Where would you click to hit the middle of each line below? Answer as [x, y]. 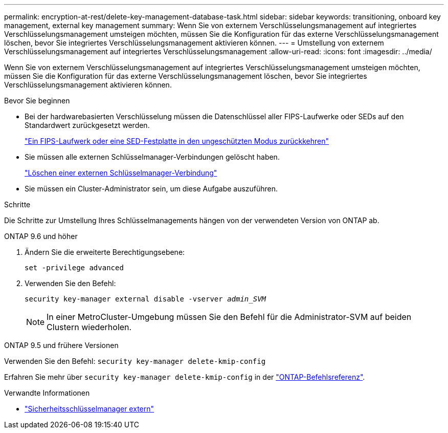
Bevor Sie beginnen [37, 101]
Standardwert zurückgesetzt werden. [87, 125]
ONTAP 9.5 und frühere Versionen [61, 345]
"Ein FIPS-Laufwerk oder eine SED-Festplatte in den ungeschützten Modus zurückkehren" [177, 141]
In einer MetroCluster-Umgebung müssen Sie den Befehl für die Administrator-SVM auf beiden [229, 317]
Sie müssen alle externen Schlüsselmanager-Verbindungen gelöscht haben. [152, 157]
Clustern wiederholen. [89, 327]
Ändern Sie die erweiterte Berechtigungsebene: [105, 252]
